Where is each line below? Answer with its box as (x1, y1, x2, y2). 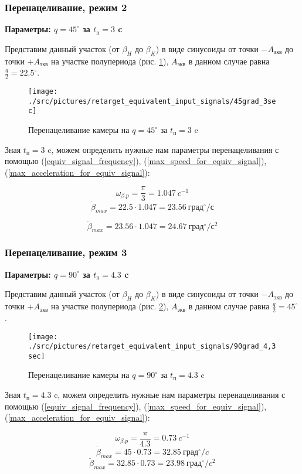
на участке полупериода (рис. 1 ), (51, 54, 169, 67)
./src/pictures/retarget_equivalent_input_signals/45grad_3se (28, 97, 276, 105)
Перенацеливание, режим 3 (5, 245, 127, 260)
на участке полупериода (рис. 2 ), (51, 300, 169, 312)
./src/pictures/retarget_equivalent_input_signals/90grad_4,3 (28, 342, 276, 351)
